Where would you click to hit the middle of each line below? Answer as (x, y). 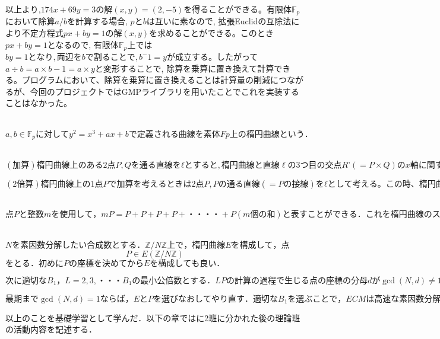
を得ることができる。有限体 (238, 9)
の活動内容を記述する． (51, 329)
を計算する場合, (97, 21)
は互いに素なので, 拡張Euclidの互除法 (219, 21)
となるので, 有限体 (83, 44)
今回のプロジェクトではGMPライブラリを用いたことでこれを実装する (164, 91)
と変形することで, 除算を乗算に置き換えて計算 (184, 68)
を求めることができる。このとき (211, 33)
